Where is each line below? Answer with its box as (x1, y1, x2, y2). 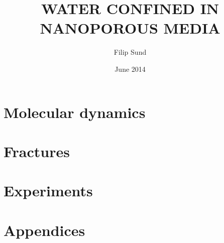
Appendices (4, 219, 85, 240)
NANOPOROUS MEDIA (40, 18, 220, 38)
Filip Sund (114, 47, 147, 57)
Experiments (4, 180, 93, 201)
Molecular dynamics (4, 101, 146, 122)
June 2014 (115, 63, 146, 74)
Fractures (4, 141, 70, 161)
